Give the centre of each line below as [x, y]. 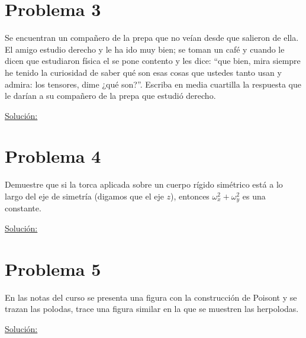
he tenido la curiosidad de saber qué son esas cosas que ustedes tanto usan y [143, 72]
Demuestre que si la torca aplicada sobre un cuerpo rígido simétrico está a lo [144, 184]
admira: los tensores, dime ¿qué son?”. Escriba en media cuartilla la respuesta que [153, 84]
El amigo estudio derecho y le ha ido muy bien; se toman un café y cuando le [145, 49]
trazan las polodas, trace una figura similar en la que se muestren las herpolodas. [152, 309]
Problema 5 [53, 268]
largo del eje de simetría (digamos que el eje [84, 196]
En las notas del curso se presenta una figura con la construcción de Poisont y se [151, 297]
